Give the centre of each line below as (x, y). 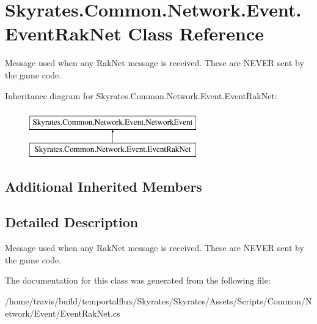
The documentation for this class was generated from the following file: (138, 280)
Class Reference (196, 33)
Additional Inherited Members (104, 186)
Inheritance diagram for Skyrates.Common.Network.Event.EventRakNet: (141, 95)
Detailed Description (72, 222)
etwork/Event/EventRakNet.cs (63, 313)
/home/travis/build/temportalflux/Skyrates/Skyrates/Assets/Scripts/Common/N (158, 301)
